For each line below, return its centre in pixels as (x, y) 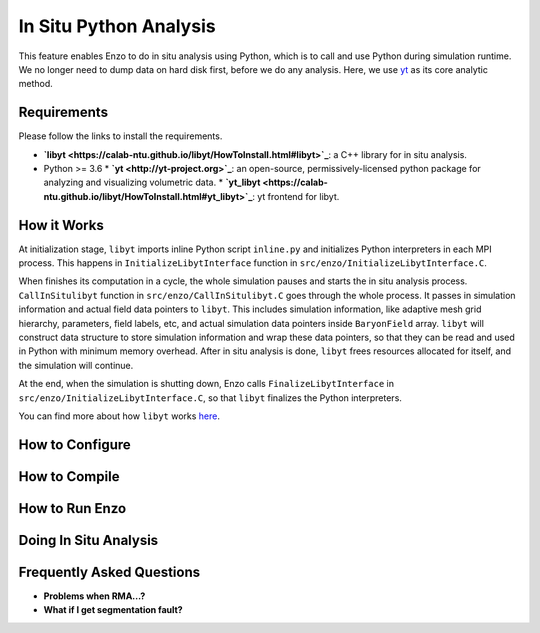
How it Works (61, 225)
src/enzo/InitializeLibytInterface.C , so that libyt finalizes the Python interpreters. (210, 397)
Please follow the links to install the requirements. (120, 136)
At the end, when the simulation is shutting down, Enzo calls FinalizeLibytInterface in (206, 384)
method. (36, 84)
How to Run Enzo (72, 508)
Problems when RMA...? (94, 596)
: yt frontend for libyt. (295, 196)
